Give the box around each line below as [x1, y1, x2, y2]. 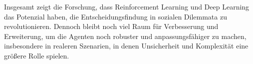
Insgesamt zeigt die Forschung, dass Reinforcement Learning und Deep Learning [4, 1, 250, 11]
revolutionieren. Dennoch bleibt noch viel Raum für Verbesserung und [4, 21, 219, 31]
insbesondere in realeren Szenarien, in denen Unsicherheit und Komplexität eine [4, 40, 249, 51]
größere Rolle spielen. [4, 50, 69, 60]
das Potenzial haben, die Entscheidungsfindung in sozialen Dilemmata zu [4, 11, 227, 21]
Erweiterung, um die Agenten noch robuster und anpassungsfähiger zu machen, [4, 30, 247, 41]
